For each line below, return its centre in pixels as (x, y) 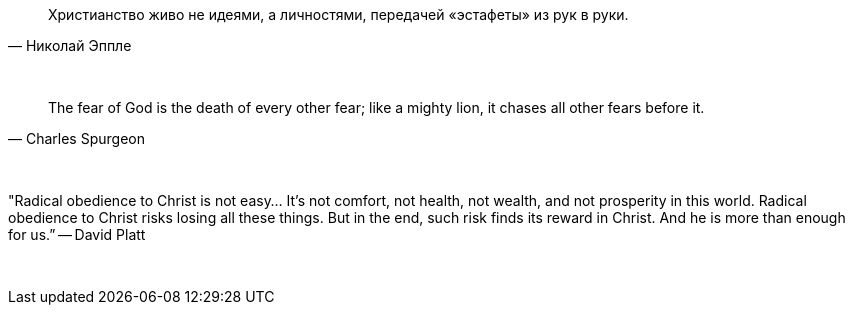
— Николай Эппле (70, 45)
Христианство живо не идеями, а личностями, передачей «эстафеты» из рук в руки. (338, 14)
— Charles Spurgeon (76, 138)
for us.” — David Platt (77, 234)
